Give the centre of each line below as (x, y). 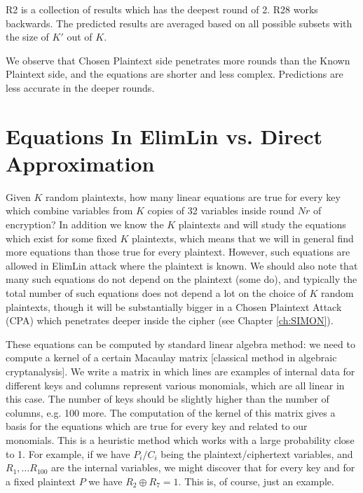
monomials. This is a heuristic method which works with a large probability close (180, 439)
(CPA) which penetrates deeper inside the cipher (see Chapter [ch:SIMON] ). (170, 320)
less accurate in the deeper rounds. (80, 87)
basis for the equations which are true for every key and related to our (157, 426)
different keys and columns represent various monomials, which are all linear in (175, 385)
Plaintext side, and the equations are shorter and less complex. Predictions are (174, 74)
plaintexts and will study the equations (262, 224)
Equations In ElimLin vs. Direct (164, 136)
